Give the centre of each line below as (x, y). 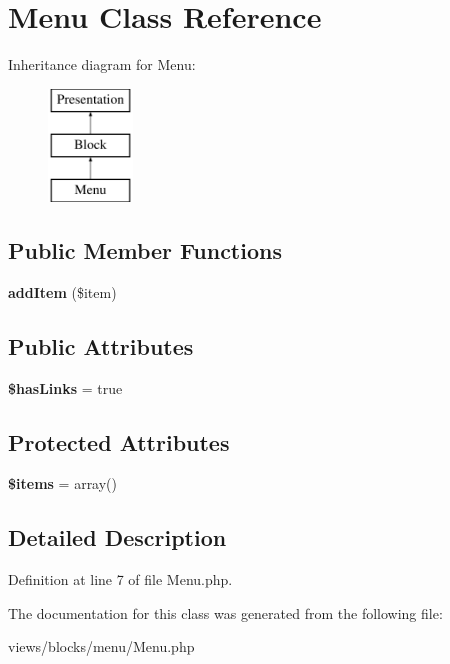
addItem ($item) (62, 291)
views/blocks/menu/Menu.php (101, 646)
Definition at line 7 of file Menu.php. (120, 579)
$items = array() (63, 483)
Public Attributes (101, 345)
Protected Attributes (119, 441)
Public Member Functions (145, 250)
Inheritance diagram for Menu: (102, 64)
